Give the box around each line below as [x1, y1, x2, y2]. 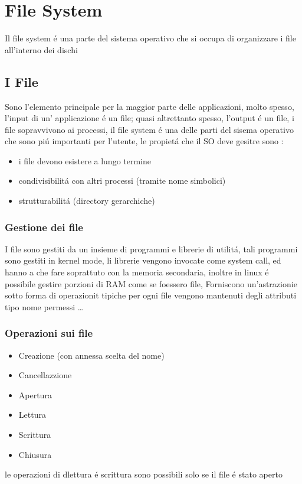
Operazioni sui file [5, 326, 93, 340]
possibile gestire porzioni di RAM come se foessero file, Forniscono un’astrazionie [5, 277, 297, 290]
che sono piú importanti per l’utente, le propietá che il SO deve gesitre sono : [5, 135, 284, 147]
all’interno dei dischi [5, 43, 78, 56]
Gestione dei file [5, 219, 83, 234]
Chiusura [18, 448, 52, 460]
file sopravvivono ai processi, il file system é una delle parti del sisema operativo [5, 123, 294, 135]
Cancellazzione [18, 369, 72, 381]
